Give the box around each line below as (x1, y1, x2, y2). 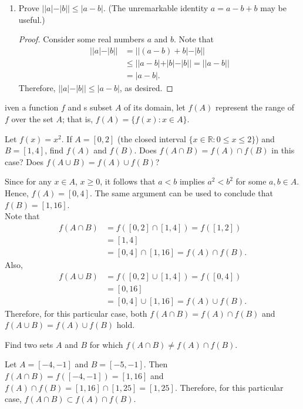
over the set (11, 113, 53, 125)
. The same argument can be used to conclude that (89, 187, 273, 199)
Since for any (5, 175, 52, 187)
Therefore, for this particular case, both (5, 307, 147, 319)
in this (271, 144, 295, 156)
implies (179, 175, 205, 187)
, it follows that (100, 175, 156, 187)
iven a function (5, 101, 59, 113)
